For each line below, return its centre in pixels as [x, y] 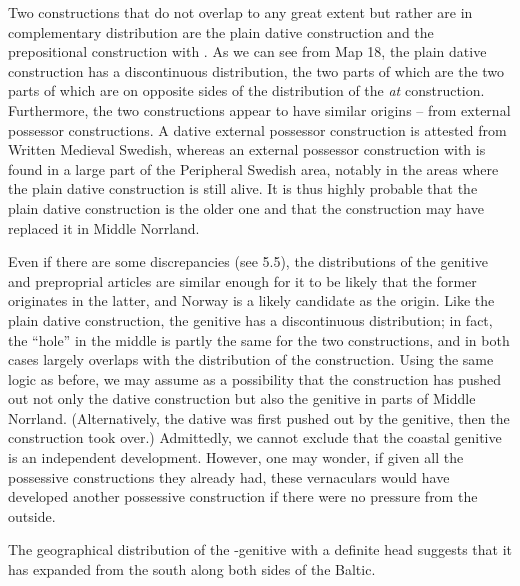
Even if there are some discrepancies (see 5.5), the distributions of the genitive [248, 261]
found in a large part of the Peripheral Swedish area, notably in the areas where [253, 168]
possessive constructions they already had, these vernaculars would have [229, 476]
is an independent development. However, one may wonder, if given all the [236, 457]
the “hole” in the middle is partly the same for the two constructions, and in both [259, 339]
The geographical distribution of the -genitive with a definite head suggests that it [260, 549]
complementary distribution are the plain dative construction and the [221, 31]
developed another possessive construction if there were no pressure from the [243, 496]
